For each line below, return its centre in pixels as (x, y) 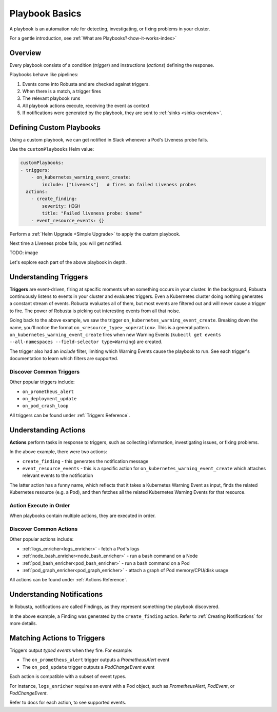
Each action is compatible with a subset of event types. (68, 677)
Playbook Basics (45, 13)
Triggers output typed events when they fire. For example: (71, 650)
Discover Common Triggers (45, 371)
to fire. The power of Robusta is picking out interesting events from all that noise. (95, 311)
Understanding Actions (47, 430)
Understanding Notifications (56, 594)
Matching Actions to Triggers (57, 638)
